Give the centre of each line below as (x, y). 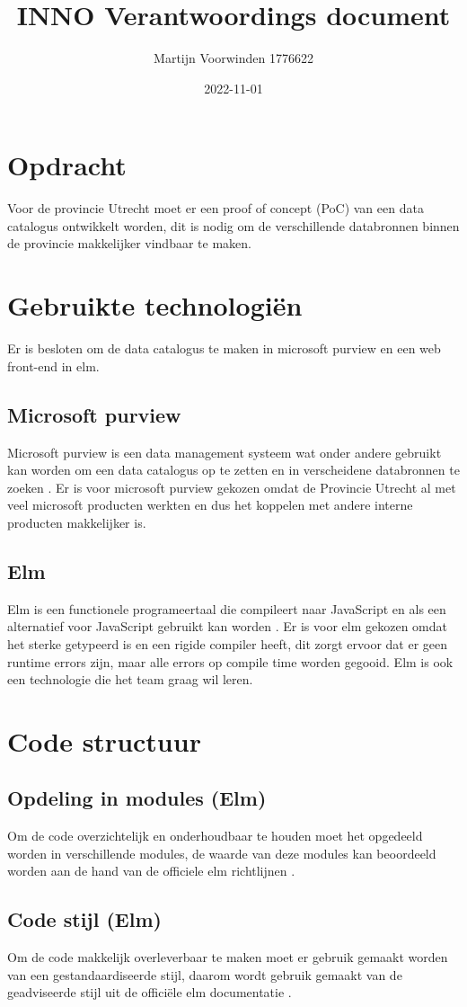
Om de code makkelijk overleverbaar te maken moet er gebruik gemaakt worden (228, 957)
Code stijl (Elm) (84, 919)
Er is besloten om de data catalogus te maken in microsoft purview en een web (224, 348)
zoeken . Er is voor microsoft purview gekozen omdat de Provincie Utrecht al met (232, 487)
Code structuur (104, 740)
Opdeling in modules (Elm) (137, 798)
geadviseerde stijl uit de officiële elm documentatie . (150, 992)
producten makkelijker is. (77, 522)
